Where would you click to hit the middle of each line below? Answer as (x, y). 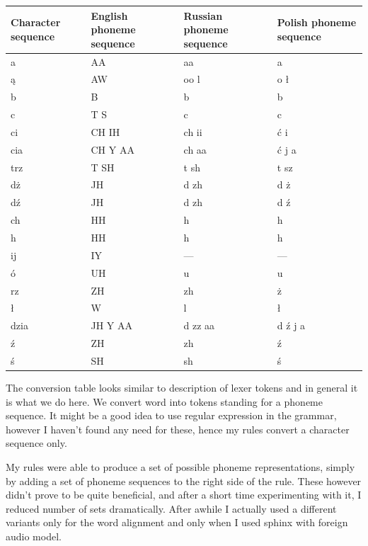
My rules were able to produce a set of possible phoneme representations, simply (180, 466)
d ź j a (291, 325)
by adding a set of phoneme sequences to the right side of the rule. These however (184, 480)
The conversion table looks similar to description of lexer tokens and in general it (182, 387)
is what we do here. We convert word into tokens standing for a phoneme (164, 401)
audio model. (34, 536)
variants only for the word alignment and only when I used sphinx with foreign (177, 522)
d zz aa (199, 325)
